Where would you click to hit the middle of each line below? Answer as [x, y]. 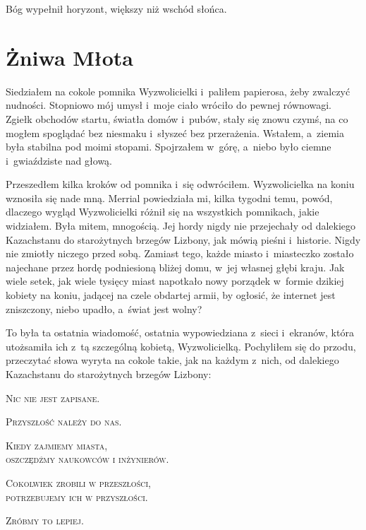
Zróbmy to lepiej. [45, 520]
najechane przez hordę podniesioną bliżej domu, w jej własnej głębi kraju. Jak [175, 267]
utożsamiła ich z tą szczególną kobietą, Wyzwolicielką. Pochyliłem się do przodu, [181, 346]
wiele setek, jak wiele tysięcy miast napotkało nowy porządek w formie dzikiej [175, 281]
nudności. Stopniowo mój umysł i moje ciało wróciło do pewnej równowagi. [169, 105]
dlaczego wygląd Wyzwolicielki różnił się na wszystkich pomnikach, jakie [163, 212]
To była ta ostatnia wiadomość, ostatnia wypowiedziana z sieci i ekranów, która [180, 332]
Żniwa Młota [69, 57]
